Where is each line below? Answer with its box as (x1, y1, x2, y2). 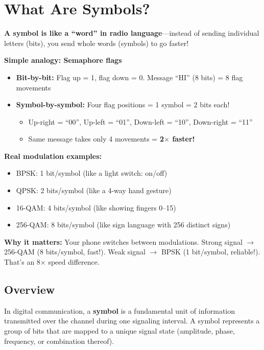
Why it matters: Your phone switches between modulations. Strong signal (4, 236, 243, 247)
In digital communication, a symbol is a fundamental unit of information (4, 305, 235, 316)
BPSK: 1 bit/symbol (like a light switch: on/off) (16, 168, 167, 178)
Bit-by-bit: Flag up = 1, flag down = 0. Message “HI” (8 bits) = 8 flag (16, 72, 243, 82)
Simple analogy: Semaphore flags (4, 55, 122, 65)
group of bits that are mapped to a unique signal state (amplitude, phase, (4, 325, 235, 336)
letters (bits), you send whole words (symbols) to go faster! (4, 37, 189, 48)
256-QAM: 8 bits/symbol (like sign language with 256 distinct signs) (16, 219, 231, 230)
